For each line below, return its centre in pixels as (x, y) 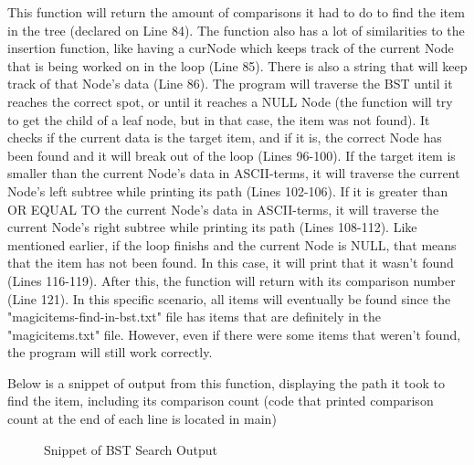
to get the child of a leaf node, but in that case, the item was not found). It (219, 119)
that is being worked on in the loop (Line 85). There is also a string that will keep (237, 65)
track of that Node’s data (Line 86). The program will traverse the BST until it (230, 84)
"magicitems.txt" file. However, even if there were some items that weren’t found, (234, 334)
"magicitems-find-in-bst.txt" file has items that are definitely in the (195, 317)
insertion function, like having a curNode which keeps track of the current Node (231, 48)
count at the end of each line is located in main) (142, 419)
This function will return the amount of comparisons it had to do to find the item (236, 12)
